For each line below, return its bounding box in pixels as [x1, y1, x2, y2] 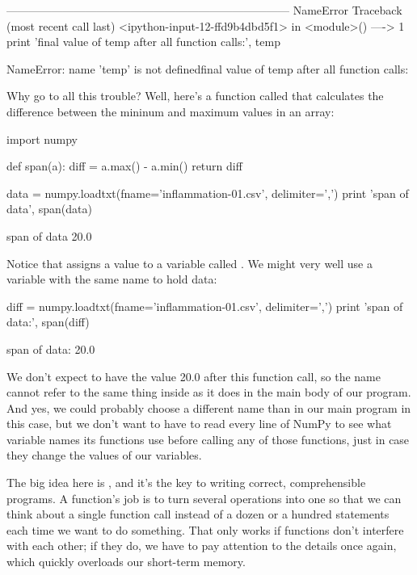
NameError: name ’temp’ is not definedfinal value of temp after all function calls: [6, 60, 409, 77]
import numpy [6, 130, 78, 147]
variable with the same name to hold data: [6, 271, 217, 287]
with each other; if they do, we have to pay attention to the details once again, [6, 537, 397, 554]
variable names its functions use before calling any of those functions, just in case [6, 430, 410, 447]
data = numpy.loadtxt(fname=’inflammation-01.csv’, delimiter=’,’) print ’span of [6, 184, 409, 201]
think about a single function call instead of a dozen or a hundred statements [6, 506, 390, 523]
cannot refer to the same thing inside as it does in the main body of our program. [6, 384, 411, 401]
